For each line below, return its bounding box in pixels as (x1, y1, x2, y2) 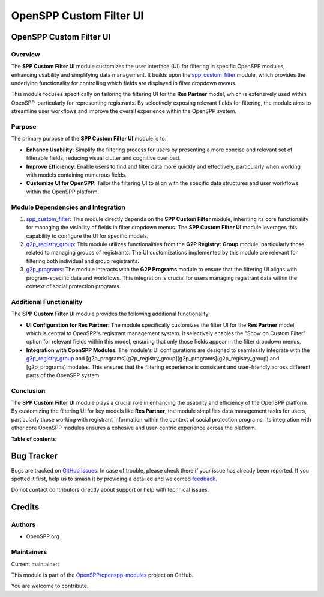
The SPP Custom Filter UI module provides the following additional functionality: (11, 310, 210, 318)
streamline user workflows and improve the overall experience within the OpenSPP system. (11, 108, 237, 115)
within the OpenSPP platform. (26, 188, 99, 195)
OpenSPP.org (26, 533, 60, 540)
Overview (11, 50, 40, 58)
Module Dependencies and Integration (11, 203, 125, 211)
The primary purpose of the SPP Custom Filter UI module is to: (11, 135, 167, 142)
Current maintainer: (11, 560, 59, 568)
